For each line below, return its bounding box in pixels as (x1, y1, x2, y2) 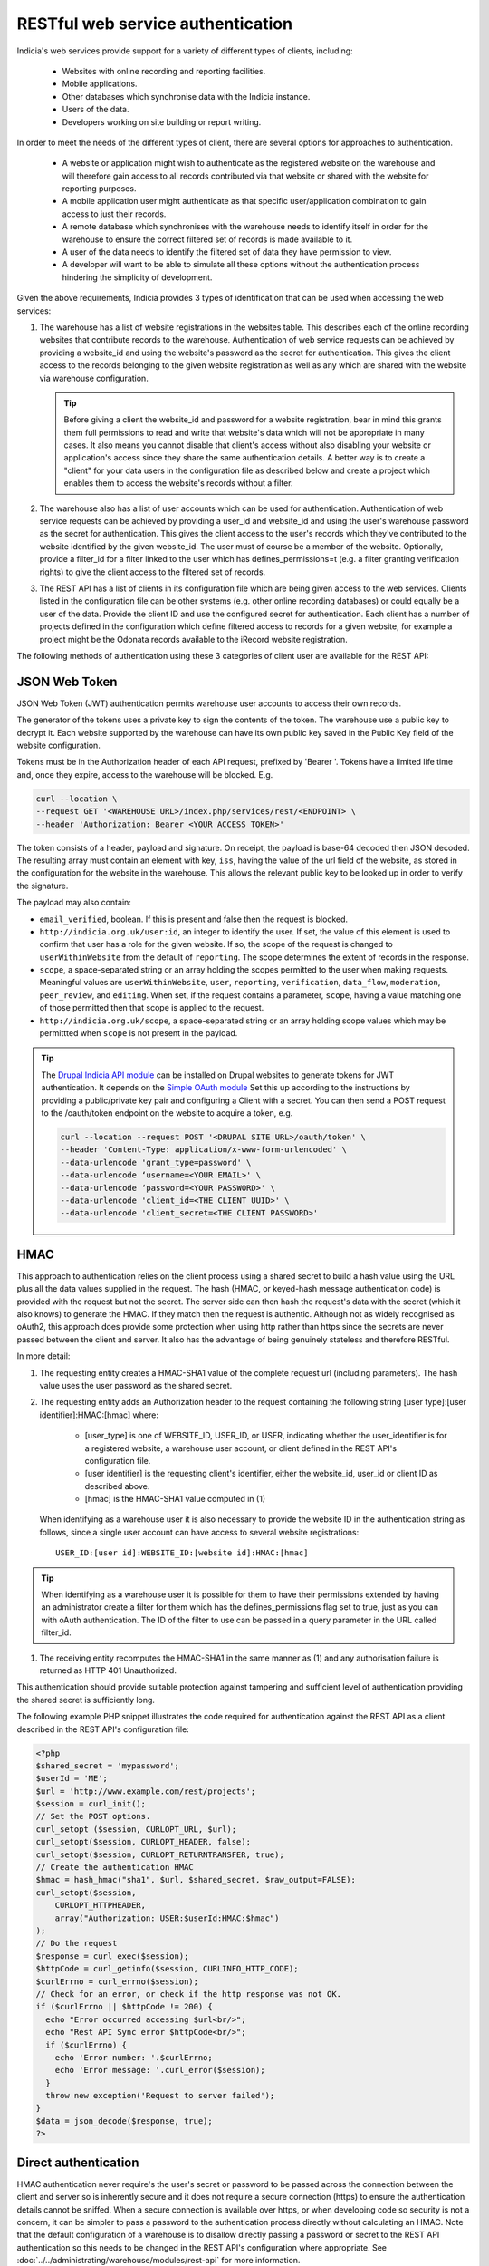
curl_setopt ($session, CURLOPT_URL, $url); (35, 1824, 237, 1835)
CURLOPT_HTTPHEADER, (54, 1900, 147, 1911)
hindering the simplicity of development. (62, 272, 213, 283)
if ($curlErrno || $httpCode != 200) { (35, 2001, 213, 2012)
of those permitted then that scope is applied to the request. (39, 1002, 264, 1013)
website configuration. (16, 740, 101, 751)
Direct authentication (16, 2155, 139, 2170)
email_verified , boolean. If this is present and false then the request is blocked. (39, 914, 349, 925)
